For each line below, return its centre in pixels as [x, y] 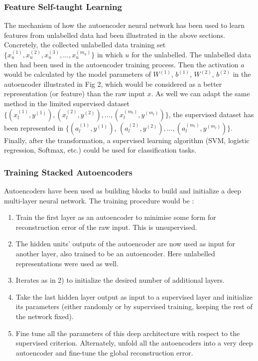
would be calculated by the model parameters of [77, 74]
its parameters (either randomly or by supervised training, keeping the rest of [134, 306]
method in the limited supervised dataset [67, 103]
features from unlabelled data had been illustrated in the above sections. [115, 35]
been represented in [34, 127]
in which [110, 54]
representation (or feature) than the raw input [75, 93]
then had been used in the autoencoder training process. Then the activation [121, 64]
